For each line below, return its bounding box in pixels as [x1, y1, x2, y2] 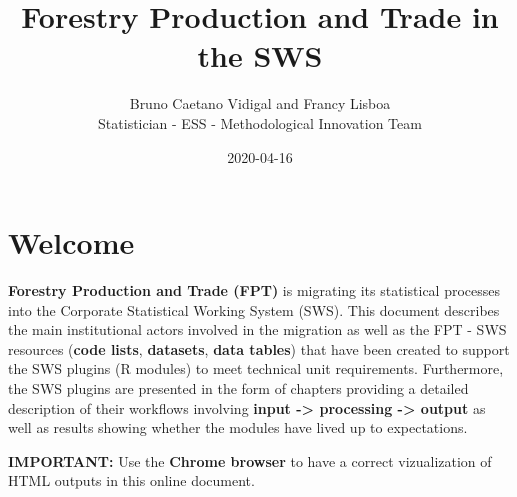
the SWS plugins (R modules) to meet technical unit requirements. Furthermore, [8, 358, 504, 379]
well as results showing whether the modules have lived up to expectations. [8, 417, 468, 438]
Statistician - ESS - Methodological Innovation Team [98, 112, 422, 133]
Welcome [8, 222, 135, 263]
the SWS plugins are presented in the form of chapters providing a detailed [8, 378, 469, 398]
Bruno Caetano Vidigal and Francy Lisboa [129, 93, 391, 114]
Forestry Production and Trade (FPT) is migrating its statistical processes [8, 280, 501, 301]
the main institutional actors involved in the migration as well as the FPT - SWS [8, 319, 507, 340]
